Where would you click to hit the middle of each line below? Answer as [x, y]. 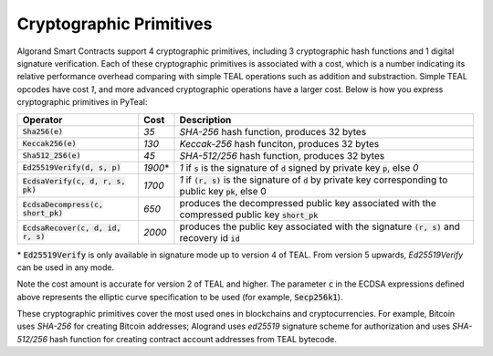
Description [205, 120]
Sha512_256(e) [52, 155]
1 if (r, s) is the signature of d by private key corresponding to [314, 180]
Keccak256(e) [49, 143]
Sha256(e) [43, 131]
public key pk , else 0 [223, 191]
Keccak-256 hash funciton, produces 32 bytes [279, 143]
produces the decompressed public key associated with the [308, 203]
